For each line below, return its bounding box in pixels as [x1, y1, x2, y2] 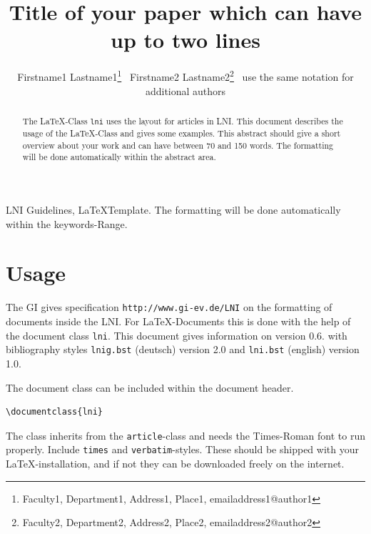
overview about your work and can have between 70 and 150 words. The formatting [22, 139, 334, 151]
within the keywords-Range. [6, 216, 128, 231]
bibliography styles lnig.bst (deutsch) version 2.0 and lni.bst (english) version [6, 342, 360, 357]
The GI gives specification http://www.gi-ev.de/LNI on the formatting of [6, 300, 332, 315]
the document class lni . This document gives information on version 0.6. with [6, 327, 347, 342]
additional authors [145, 83, 226, 98]
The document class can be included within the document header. [6, 380, 294, 395]
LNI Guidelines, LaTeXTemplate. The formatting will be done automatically [6, 202, 341, 217]
